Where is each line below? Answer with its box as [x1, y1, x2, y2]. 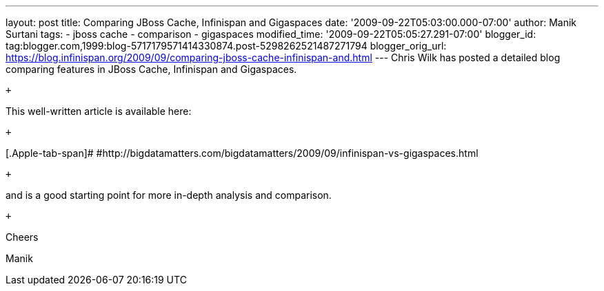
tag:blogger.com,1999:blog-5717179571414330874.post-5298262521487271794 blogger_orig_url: [6, 40, 447, 52]
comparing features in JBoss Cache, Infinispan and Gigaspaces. [6, 63, 297, 75]
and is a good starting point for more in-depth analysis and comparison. [6, 189, 332, 201]
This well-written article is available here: [6, 105, 192, 117]
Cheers [6, 231, 39, 243]
